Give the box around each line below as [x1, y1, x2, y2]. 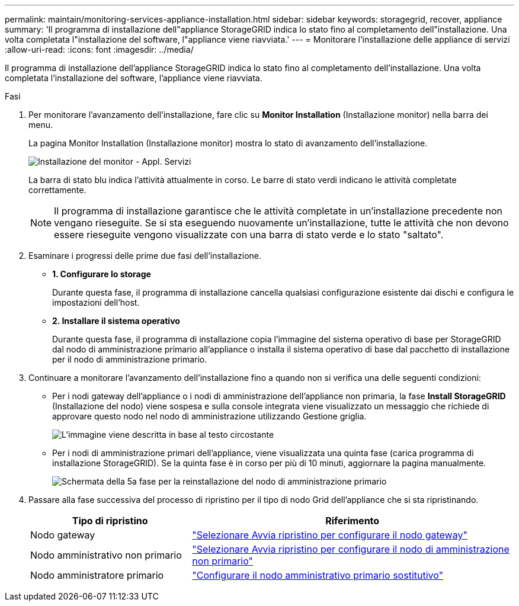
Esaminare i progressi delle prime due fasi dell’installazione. [28, 251, 262, 261]
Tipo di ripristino [72, 515, 148, 527]
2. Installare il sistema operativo [52, 316, 180, 326]
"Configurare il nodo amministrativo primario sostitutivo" [192, 569, 444, 581]
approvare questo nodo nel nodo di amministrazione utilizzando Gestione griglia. [52, 411, 367, 421]
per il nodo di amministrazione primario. [52, 354, 207, 364]
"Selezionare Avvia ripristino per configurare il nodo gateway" [192, 529, 467, 541]
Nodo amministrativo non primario [30, 549, 182, 561]
